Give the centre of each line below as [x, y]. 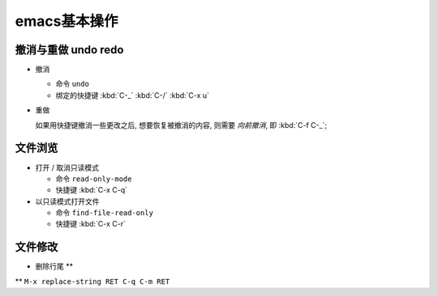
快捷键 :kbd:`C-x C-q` [92, 190]
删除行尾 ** [54, 266]
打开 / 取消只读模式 [67, 167]
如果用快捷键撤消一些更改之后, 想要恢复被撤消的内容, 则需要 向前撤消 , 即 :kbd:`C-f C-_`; [181, 125]
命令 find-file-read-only [105, 213]
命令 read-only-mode [94, 179]
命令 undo [72, 84]
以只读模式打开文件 [67, 201]
